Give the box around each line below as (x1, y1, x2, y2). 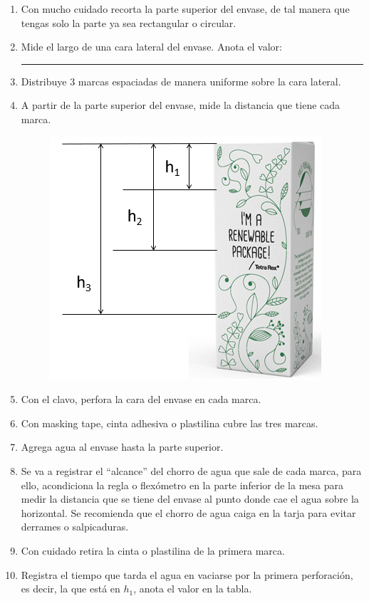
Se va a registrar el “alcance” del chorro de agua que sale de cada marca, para (21, 463, 362, 478)
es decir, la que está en (21, 581, 120, 596)
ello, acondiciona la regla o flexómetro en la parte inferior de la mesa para (21, 477, 343, 492)
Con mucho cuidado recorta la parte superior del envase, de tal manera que (21, 1, 350, 16)
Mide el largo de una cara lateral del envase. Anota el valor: (21, 39, 282, 54)
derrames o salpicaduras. (21, 519, 129, 534)
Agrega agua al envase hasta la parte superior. (21, 439, 224, 454)
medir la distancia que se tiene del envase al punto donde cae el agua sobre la (21, 491, 359, 506)
